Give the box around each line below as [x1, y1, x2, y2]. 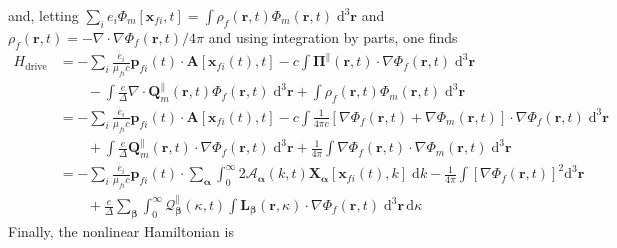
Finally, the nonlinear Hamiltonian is [8, 220, 234, 241]
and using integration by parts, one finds [208, 26, 458, 47]
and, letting [8, 5, 79, 25]
